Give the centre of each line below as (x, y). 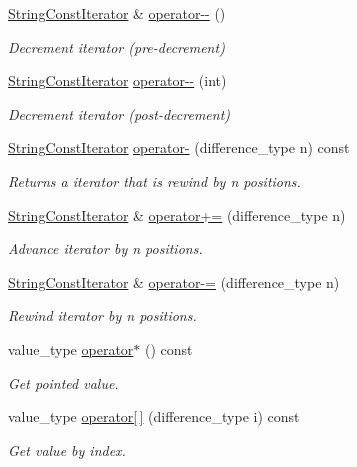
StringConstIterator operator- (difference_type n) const (179, 147)
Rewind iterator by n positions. (102, 315)
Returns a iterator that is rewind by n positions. (154, 180)
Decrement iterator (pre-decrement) (116, 46)
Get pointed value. (63, 382)
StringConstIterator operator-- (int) (117, 80)
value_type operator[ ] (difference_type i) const (154, 416)
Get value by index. (67, 449)
